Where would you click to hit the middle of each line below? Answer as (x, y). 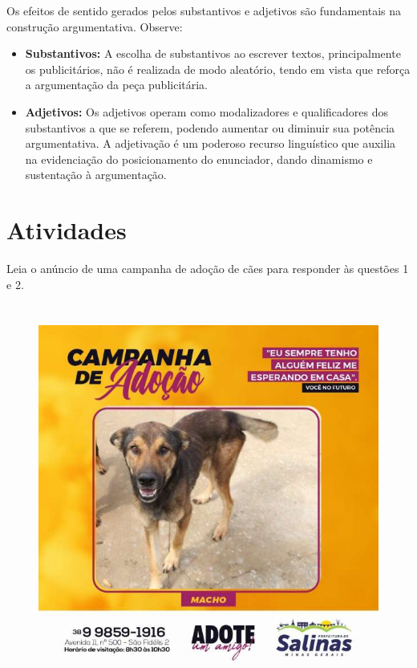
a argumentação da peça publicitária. (117, 85)
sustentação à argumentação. (96, 175)
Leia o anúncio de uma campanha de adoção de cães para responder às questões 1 (208, 269)
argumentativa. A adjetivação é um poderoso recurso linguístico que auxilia (211, 143)
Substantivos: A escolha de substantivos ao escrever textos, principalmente (213, 53)
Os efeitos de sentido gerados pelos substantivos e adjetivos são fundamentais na (204, 10)
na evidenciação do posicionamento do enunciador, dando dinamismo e (199, 159)
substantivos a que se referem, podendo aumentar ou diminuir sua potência (210, 127)
